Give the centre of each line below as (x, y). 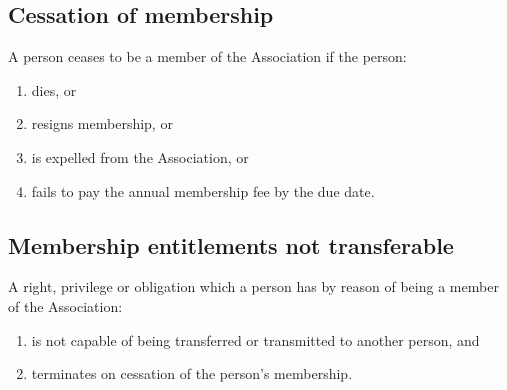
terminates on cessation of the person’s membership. (192, 373)
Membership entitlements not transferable (231, 244)
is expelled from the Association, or (140, 156)
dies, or (54, 89)
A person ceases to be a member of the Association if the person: (207, 56)
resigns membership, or (102, 123)
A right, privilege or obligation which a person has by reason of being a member (253, 286)
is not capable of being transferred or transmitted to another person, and (255, 339)
